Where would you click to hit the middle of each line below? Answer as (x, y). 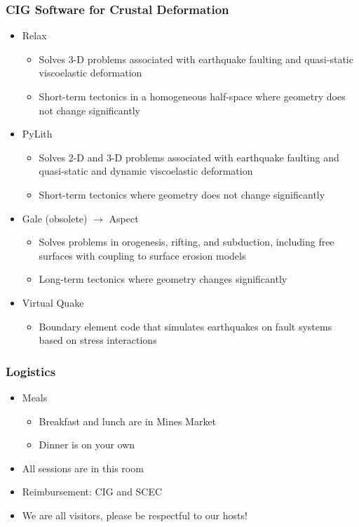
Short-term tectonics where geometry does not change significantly (182, 194)
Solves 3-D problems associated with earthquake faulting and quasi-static (196, 59)
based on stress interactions (98, 340)
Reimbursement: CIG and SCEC (92, 492)
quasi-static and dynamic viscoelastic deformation (146, 171)
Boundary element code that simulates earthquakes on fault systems (185, 326)
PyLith (37, 134)
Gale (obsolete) (55, 218)
